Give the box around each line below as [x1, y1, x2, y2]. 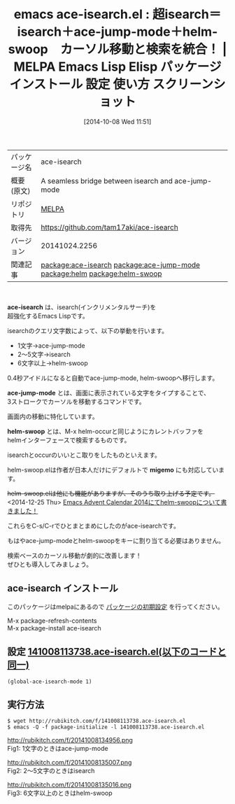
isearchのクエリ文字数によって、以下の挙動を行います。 [7, 326, 169, 334]
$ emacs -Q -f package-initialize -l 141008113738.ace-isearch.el [7, 724, 205, 731]
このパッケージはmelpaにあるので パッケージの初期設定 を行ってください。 [7, 602, 224, 611]
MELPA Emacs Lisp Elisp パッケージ [13, 59, 222, 75]
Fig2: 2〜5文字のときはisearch [7, 767, 95, 775]
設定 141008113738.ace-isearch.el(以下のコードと [7, 646, 227, 658]
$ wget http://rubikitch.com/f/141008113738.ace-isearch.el [7, 718, 187, 725]
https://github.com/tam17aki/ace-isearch [41, 222, 178, 232]
